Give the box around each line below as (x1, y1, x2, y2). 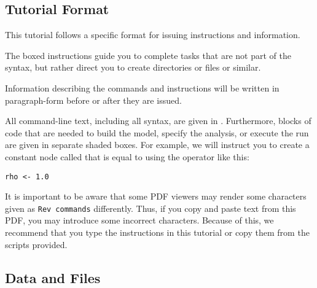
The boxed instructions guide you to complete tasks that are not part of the (5, 49, 291, 61)
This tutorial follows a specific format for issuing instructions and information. (5, 28, 300, 41)
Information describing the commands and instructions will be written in (5, 81, 280, 94)
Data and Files (5, 268, 101, 287)
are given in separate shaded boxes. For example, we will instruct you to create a (5, 138, 310, 151)
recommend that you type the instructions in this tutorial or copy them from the (5, 226, 310, 239)
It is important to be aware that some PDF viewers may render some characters (5, 190, 307, 203)
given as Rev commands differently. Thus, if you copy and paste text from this (5, 201, 296, 214)
